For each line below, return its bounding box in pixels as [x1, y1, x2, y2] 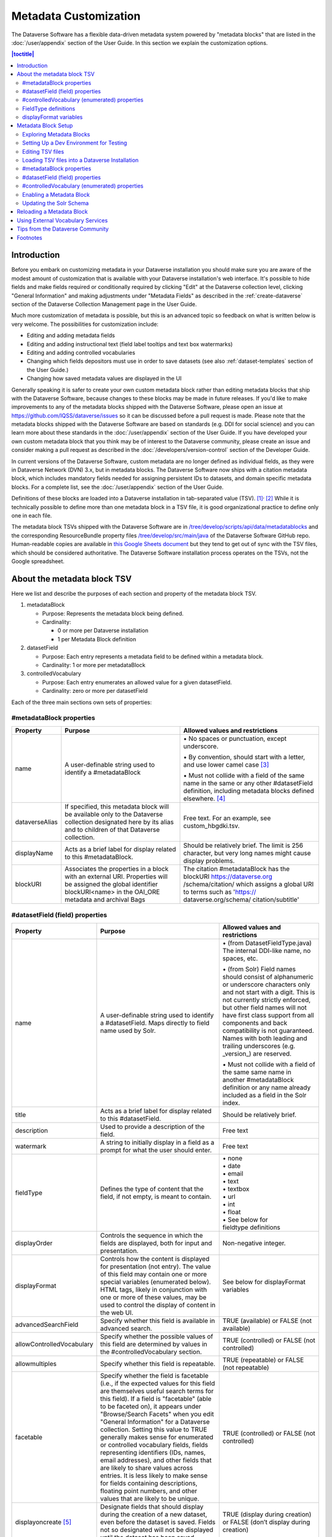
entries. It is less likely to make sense [100, 1471, 208, 1480]
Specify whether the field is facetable [100, 1372, 209, 1380]
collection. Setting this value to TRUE [100, 1425, 207, 1434]
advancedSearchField [15, 1321, 79, 1329]
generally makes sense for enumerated [100, 1433, 213, 1442]
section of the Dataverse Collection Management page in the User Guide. [11, 301, 197, 307]
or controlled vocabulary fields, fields [100, 1440, 208, 1449]
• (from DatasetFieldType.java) [222, 939, 312, 947]
